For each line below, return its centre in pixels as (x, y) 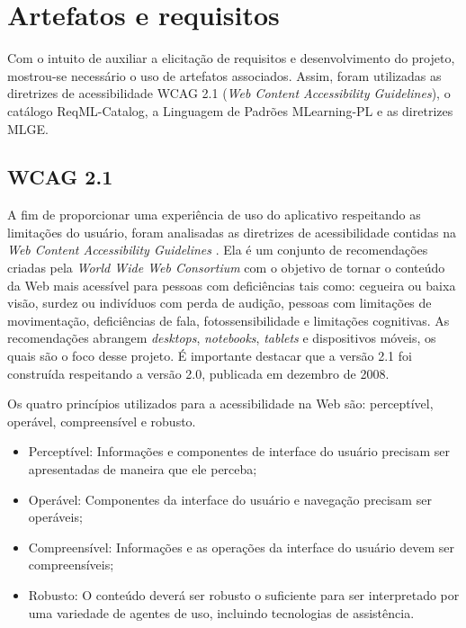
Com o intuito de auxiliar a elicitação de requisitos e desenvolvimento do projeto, (231, 58)
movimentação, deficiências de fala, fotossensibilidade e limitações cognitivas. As (229, 320)
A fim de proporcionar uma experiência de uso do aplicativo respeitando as (214, 215)
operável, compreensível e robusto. (102, 421)
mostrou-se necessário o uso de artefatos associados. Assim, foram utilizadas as (224, 75)
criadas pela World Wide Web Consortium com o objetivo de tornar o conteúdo (226, 268)
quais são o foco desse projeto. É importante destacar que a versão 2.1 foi (210, 356)
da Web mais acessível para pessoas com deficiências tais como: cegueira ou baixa (232, 285)
